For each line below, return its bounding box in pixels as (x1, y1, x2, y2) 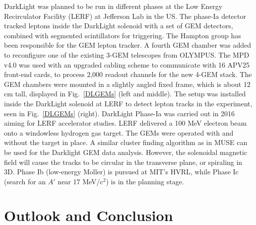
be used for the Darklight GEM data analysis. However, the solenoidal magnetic (4, 147, 248, 157)
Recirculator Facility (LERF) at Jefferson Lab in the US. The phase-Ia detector (4, 10, 246, 21)
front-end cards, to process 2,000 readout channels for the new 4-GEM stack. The (4, 69, 252, 79)
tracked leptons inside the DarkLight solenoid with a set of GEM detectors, (4, 20, 233, 31)
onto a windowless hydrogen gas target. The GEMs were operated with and (4, 127, 234, 138)
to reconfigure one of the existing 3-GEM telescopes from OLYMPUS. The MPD (4, 49, 250, 60)
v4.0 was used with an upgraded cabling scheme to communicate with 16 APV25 (4, 59, 250, 70)
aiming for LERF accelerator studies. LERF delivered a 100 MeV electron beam (4, 118, 247, 128)
